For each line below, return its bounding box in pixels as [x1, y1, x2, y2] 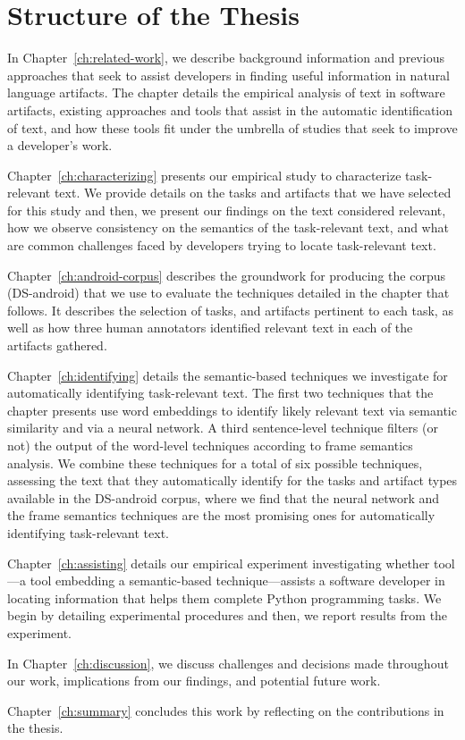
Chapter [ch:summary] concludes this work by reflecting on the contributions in [7, 701, 444, 719]
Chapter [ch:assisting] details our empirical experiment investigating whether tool [7, 553, 455, 572]
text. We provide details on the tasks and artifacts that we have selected [54, 183, 452, 202]
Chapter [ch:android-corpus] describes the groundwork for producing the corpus [7, 265, 445, 284]
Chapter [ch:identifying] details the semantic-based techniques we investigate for [7, 366, 448, 384]
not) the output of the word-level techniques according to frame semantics [7, 436, 413, 454]
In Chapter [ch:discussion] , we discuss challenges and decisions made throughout [7, 653, 449, 672]
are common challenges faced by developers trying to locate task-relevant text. [7, 236, 436, 255]
